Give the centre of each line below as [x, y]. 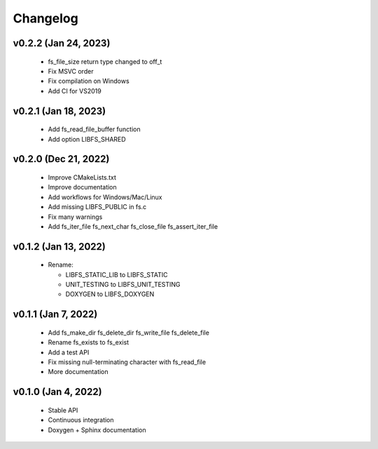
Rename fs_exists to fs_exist [89, 342]
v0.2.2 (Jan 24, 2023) [62, 43]
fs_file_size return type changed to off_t [105, 61]
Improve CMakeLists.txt [82, 177]
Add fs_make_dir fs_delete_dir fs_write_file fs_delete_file [129, 333]
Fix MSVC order [71, 71]
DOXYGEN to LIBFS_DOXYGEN [110, 294]
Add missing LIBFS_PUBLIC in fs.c [97, 207]
